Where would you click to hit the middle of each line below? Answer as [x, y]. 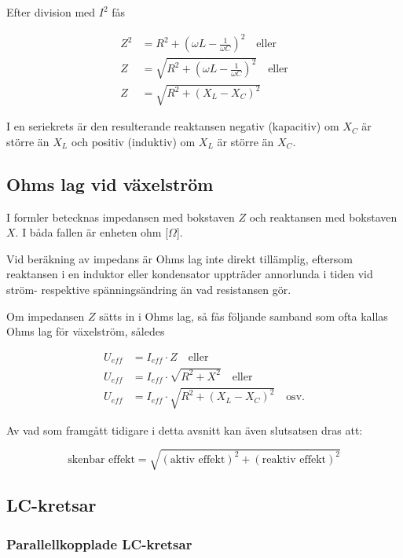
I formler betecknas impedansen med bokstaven [121, 217]
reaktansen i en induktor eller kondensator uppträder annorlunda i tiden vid [190, 274]
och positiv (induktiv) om [133, 141]
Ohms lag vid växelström [110, 184]
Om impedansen [46, 316]
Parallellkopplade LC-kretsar [99, 543]
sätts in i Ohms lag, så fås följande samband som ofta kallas [244, 316]
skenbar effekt [101, 459]
